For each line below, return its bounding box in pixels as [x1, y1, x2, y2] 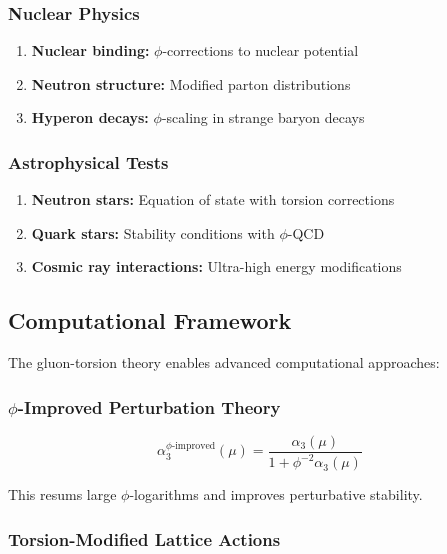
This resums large [8, 484, 117, 505]
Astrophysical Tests [8, 149, 169, 174]
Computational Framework [8, 305, 292, 336]
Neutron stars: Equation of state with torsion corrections [31, 189, 395, 210]
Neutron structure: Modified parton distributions [31, 73, 351, 94]
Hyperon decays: [31, 107, 149, 128]
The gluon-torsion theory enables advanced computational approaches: [8, 352, 440, 373]
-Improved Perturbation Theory [17, 394, 281, 419]
